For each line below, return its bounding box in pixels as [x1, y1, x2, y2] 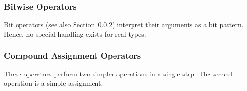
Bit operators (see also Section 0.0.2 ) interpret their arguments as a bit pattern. [4, 19, 244, 30]
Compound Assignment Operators [4, 49, 141, 61]
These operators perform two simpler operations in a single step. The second [4, 68, 232, 78]
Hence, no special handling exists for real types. [4, 29, 146, 39]
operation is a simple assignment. [4, 78, 103, 88]
